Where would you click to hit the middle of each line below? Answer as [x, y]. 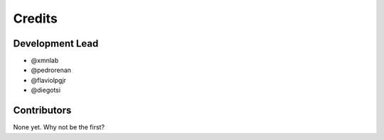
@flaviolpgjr [49, 80]
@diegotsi [46, 90]
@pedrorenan [51, 70]
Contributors [42, 111]
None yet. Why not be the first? [59, 127]
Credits [36, 18]
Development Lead [56, 43]
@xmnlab [45, 61]
